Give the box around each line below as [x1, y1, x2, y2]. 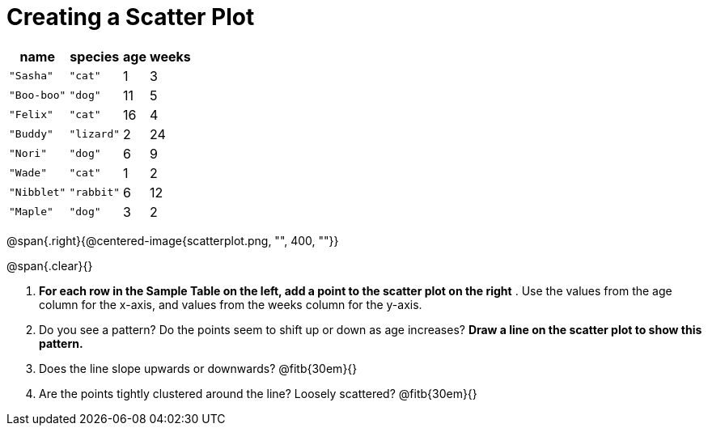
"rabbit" [69, 186, 121, 199]
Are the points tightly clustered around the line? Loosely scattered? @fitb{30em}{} [39, 386, 477, 400]
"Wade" [9, 167, 47, 180]
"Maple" [9, 205, 53, 218]
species [70, 48, 120, 65]
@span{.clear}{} [6, 258, 93, 273]
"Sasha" [9, 70, 53, 83]
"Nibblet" [9, 186, 66, 199]
